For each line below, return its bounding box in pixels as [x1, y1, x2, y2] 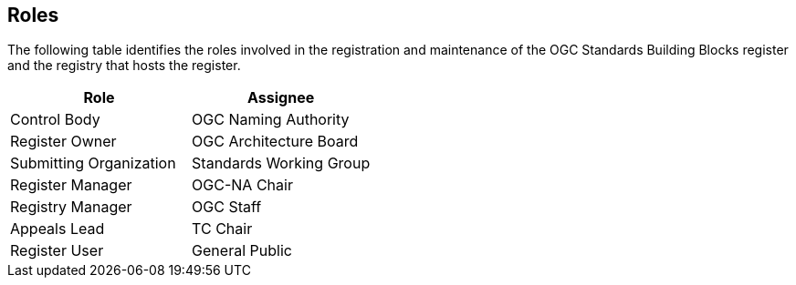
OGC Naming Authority [192, 110, 350, 129]
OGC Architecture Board [192, 132, 359, 151]
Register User [10, 241, 104, 260]
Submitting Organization [10, 154, 176, 173]
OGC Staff [192, 198, 262, 217]
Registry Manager [10, 198, 132, 217]
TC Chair [192, 219, 253, 239]
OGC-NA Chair [192, 176, 293, 195]
